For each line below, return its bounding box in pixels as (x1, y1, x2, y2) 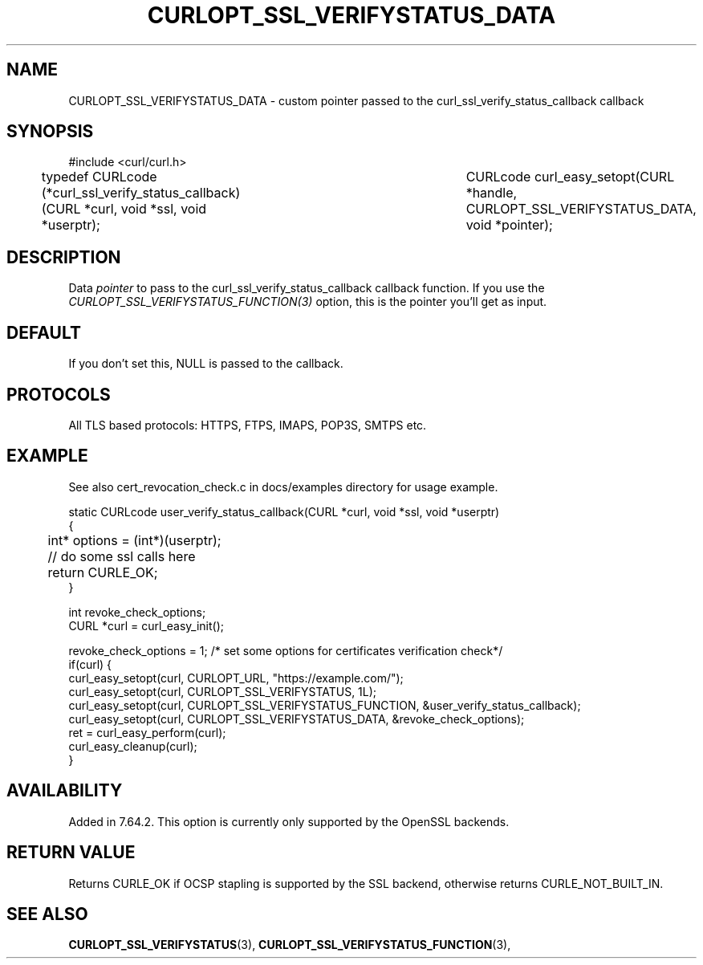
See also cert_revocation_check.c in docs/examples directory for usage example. (68, 479, 498, 494)
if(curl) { (68, 657, 112, 671)
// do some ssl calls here (47, 548, 196, 564)
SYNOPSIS (6, 121, 94, 142)
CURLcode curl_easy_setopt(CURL (465, 169, 675, 185)
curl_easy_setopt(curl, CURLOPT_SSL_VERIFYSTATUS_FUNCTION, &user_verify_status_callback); (68, 698, 581, 712)
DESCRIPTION (6, 246, 121, 267)
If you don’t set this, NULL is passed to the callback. (68, 356, 343, 371)
